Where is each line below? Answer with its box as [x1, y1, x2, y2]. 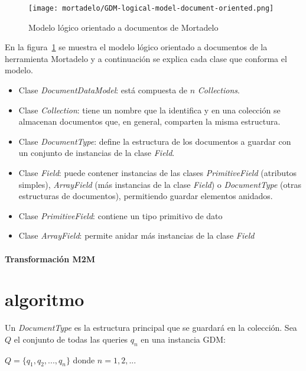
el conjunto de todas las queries [14, 333, 128, 345]
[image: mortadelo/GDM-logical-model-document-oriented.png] [28, 4, 274, 12]
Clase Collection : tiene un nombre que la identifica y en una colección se [18, 103, 281, 116]
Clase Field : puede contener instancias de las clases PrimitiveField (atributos [18, 167, 297, 178]
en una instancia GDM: [141, 333, 226, 345]
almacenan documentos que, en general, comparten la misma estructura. [18, 115, 281, 128]
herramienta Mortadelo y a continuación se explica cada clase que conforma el [5, 52, 287, 64]
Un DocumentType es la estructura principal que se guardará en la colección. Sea [5, 321, 297, 334]
